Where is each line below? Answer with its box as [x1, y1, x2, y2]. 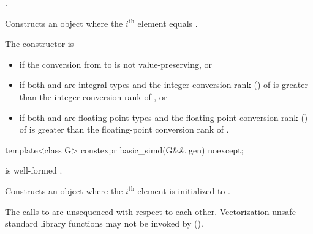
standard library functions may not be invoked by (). [5, 217, 203, 230]
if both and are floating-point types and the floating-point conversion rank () [19, 111, 308, 123]
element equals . [137, 16, 198, 29]
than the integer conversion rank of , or [19, 90, 167, 103]
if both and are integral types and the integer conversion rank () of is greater [19, 78, 308, 91]
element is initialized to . [137, 184, 230, 197]
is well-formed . [5, 164, 62, 177]
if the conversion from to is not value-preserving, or [19, 57, 213, 70]
